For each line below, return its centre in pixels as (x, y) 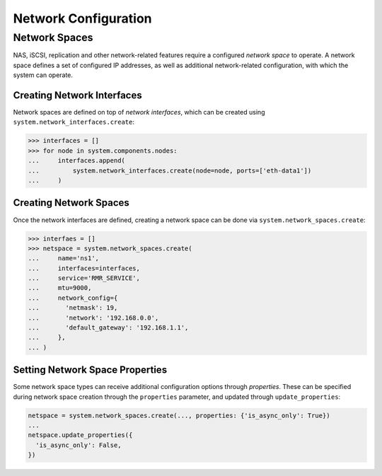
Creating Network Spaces (71, 203)
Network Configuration (82, 18)
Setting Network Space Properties (90, 370)
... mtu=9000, (60, 288)
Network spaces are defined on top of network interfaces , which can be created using (139, 112)
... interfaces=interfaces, (84, 268)
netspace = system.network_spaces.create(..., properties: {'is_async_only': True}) (179, 415)
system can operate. (43, 75)
